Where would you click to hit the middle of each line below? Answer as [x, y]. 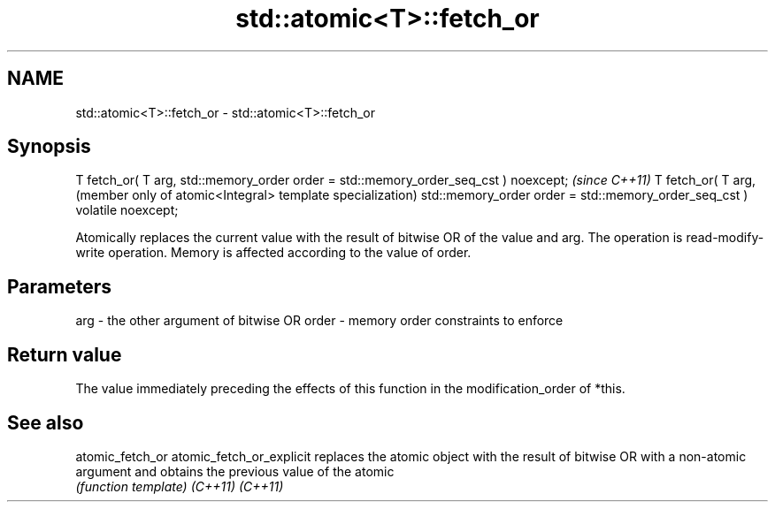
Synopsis [49, 147]
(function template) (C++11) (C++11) [180, 486]
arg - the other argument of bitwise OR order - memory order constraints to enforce [319, 321]
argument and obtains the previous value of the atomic [235, 471]
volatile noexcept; [127, 210]
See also [46, 422]
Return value [65, 354]
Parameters [59, 286]
